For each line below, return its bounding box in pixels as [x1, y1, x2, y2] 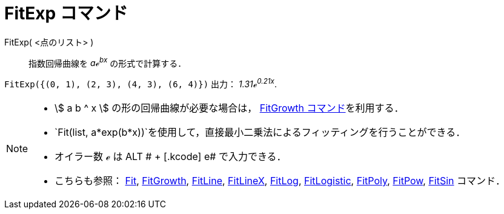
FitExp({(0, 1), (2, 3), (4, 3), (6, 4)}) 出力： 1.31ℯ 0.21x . [4, 77, 277, 90]
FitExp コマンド [4, 3, 128, 24]
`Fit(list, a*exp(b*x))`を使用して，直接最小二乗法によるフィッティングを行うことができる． [55, 126, 466, 139]
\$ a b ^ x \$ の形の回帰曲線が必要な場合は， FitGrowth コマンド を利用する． [55, 102, 404, 115]
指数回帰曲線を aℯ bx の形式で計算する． [28, 56, 187, 69]
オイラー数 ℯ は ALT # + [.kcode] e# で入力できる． [55, 150, 287, 163]
